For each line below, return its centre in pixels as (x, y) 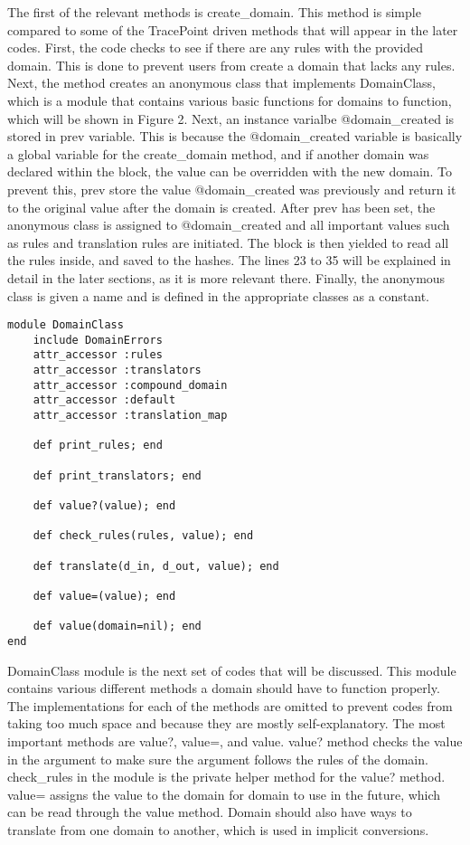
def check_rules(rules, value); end (143, 536)
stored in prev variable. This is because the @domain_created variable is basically (235, 136)
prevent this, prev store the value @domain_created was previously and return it (232, 189)
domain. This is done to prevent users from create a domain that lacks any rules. (231, 65)
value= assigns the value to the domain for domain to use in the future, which (224, 794)
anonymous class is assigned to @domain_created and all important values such (229, 225)
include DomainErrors (98, 340)
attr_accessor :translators (117, 370)
